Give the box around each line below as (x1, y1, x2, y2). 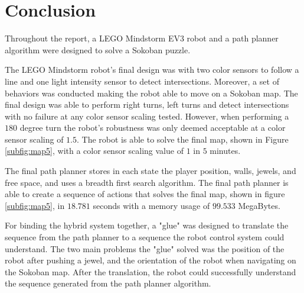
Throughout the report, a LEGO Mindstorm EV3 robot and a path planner (5, 32, 279, 44)
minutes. (210, 144, 241, 157)
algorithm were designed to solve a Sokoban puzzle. (5, 43, 191, 56)
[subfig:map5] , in (5, 199, 65, 211)
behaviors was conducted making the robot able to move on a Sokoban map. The (5, 86, 298, 99)
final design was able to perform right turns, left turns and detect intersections (5, 98, 289, 111)
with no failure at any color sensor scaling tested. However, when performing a (5, 110, 289, 122)
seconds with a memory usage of (93, 199, 210, 211)
